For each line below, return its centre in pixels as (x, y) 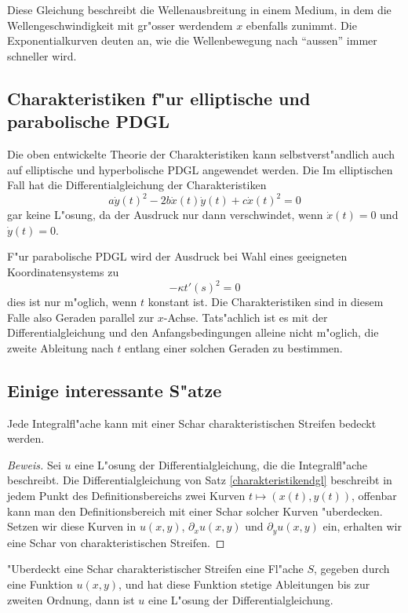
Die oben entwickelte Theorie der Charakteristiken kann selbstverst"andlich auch (201, 153)
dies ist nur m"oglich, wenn (72, 302)
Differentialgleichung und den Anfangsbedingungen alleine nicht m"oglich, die (193, 332)
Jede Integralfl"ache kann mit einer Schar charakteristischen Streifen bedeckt (192, 423)
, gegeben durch (352, 569)
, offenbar (374, 496)
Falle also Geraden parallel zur (81, 317)
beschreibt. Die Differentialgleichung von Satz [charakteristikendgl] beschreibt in (200, 480)
